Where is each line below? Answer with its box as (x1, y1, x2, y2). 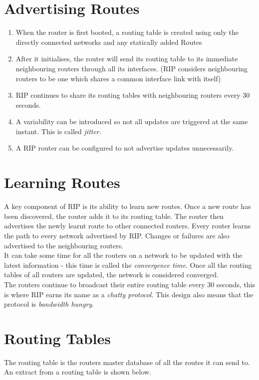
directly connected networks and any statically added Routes (15, 36, 202, 47)
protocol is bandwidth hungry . (4, 299, 94, 309)
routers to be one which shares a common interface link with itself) (15, 73, 221, 83)
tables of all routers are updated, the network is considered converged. (4, 269, 219, 280)
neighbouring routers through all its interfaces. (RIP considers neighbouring (15, 63, 248, 73)
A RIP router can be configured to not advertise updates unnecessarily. (15, 143, 234, 153)
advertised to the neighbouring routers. (4, 240, 124, 250)
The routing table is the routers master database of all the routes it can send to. (4, 357, 250, 367)
